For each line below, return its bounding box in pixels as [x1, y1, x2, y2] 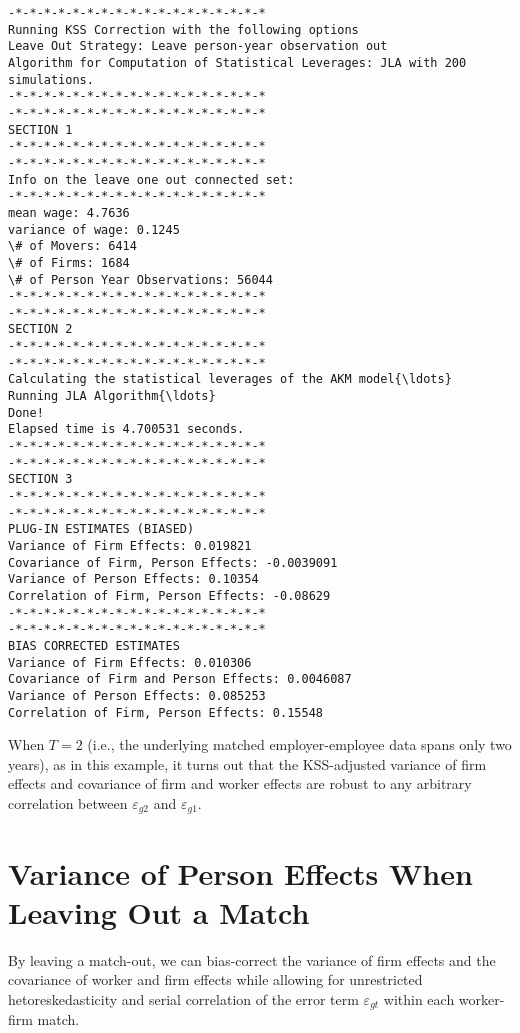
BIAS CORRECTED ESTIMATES [8, 638, 180, 653]
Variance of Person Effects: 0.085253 [8, 688, 266, 703]
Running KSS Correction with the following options [8, 22, 359, 37]
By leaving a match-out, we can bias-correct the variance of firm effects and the [8, 949, 496, 970]
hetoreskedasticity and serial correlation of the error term [8, 988, 359, 1009]
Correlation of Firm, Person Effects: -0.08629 [8, 588, 331, 603]
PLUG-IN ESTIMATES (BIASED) [8, 522, 195, 537]
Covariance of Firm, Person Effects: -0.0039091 [8, 555, 338, 570]
